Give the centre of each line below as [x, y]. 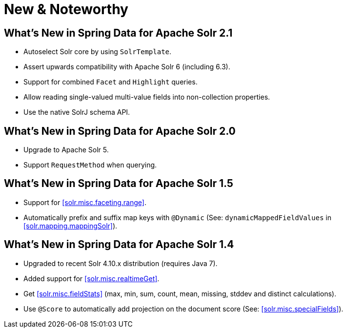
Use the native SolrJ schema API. [77, 112]
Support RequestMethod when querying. [90, 165]
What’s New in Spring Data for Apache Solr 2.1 [118, 33]
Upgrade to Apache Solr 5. [66, 150]
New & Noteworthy [66, 9]
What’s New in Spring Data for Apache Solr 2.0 [120, 131]
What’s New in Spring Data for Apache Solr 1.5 [119, 184]
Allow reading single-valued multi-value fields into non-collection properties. [147, 97]
